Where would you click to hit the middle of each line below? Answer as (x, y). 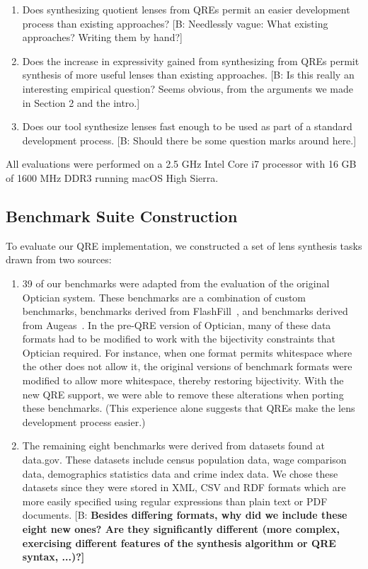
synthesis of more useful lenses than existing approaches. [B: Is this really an (188, 75)
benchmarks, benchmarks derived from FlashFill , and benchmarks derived (185, 311)
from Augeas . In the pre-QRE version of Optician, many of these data (177, 324)
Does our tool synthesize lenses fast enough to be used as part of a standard (187, 126)
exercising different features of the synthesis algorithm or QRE (179, 542)
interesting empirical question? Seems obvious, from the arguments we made (188, 88)
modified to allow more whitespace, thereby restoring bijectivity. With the (183, 380)
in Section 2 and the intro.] (81, 102)
